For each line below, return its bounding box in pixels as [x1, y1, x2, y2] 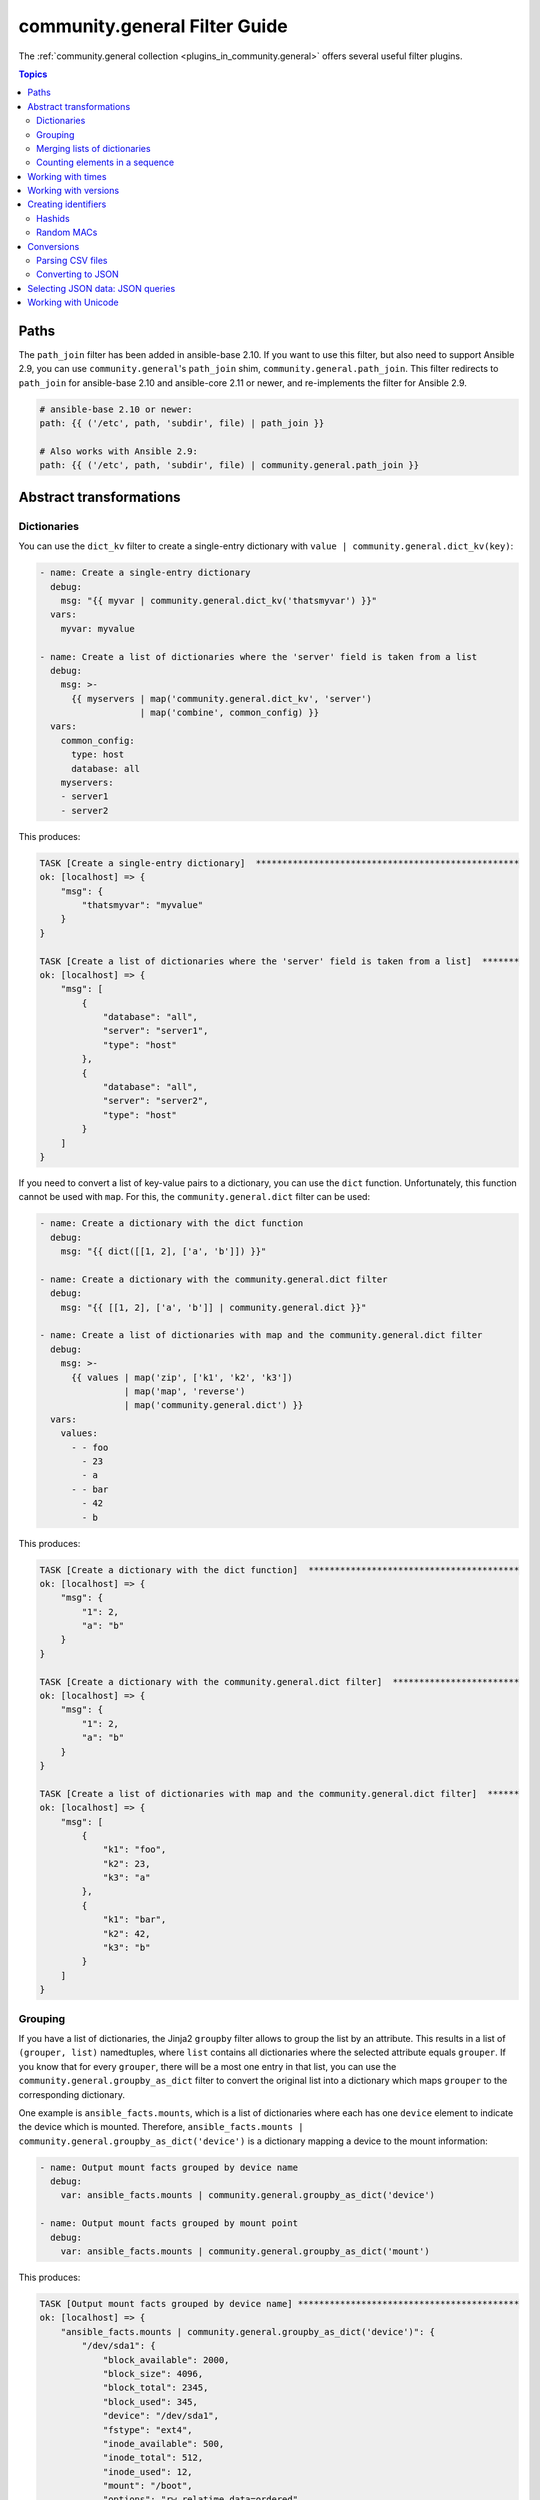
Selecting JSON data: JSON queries [27, 282, 176, 294]
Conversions [27, 240, 80, 252]
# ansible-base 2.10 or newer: [39, 403, 194, 415]
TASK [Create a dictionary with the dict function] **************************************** [39, 1564, 520, 1575]
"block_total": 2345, [102, 2382, 209, 2394]
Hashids [36, 212, 70, 224]
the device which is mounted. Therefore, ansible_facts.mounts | [18, 2121, 304, 2133]
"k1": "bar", [102, 1914, 167, 1925]
